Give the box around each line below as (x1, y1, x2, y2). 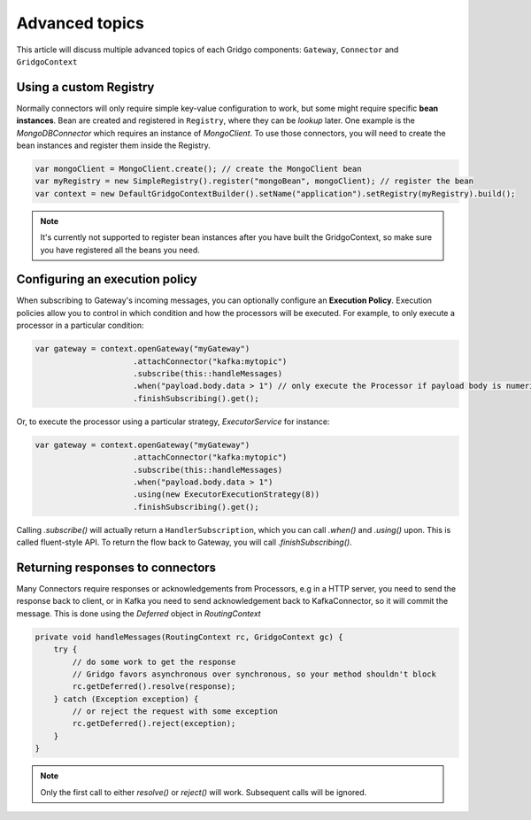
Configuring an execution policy (16, 272, 198, 287)
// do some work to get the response (72, 656, 236, 667)
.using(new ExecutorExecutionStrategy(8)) (133, 490, 320, 499)
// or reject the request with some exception (72, 707, 278, 716)
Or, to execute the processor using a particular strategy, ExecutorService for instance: (16, 416, 330, 427)
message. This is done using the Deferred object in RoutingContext (16, 607, 261, 619)
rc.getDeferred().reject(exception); (72, 718, 236, 729)
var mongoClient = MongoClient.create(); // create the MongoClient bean (35, 164, 362, 174)
